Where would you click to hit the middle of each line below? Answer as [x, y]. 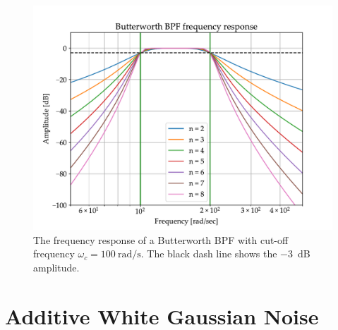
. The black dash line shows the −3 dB [225, 253]
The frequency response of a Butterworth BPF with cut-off [161, 239]
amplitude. [56, 267]
